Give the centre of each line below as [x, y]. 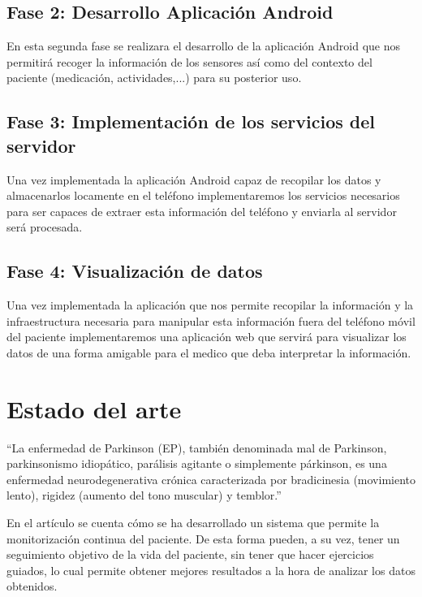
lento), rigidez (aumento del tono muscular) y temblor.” [144, 495]
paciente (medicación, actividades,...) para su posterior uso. [154, 78]
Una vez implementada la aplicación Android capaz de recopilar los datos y [194, 179]
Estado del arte [94, 408]
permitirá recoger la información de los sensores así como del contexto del [189, 61]
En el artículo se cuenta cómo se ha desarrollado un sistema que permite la [193, 523]
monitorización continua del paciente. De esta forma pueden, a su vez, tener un [203, 538]
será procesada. [45, 227]
